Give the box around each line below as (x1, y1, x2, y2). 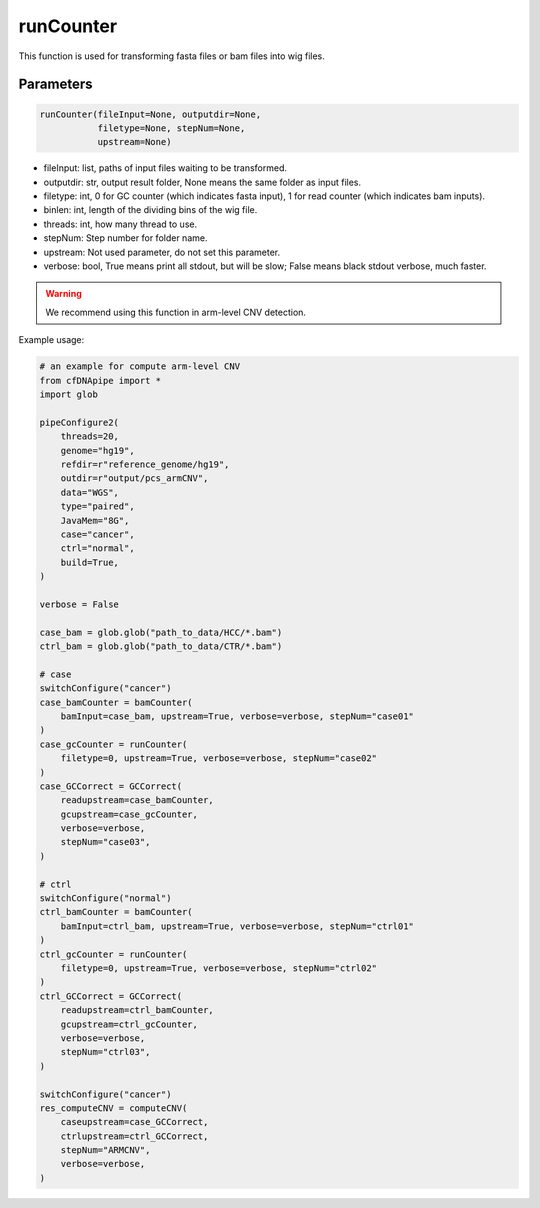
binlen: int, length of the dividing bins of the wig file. (43, 204, 258, 216)
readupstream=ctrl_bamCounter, (60, 1005, 214, 1016)
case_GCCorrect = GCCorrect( (39, 780, 183, 792)
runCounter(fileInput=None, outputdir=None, (39, 108, 262, 120)
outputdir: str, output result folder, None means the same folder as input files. (43, 176, 362, 188)
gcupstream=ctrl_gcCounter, (60, 1018, 199, 1030)
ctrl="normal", (60, 543, 135, 554)
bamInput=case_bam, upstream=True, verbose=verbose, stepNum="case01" (60, 710, 415, 722)
